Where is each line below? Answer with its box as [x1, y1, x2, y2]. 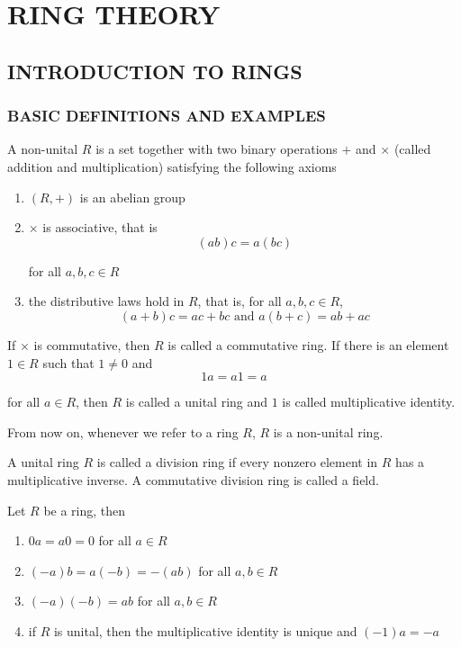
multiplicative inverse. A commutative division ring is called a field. [7, 470, 379, 489]
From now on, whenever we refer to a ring [7, 422, 239, 441]
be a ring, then [43, 500, 126, 519]
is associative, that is [42, 218, 158, 237]
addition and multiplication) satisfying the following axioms [7, 157, 337, 175]
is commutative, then [33, 335, 150, 354]
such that [42, 353, 95, 372]
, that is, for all [197, 292, 282, 310]
